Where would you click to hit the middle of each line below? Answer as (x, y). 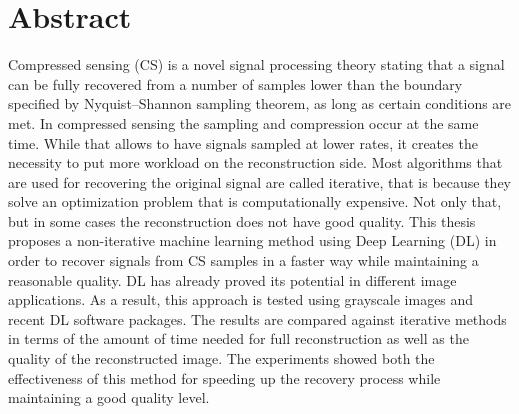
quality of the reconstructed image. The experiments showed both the (221, 358)
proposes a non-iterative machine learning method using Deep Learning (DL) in (252, 240)
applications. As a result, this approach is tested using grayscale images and (241, 299)
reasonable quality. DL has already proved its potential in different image (232, 279)
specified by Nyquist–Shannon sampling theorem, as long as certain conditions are (260, 103)
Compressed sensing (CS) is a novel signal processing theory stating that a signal (256, 64)
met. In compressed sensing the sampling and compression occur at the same (243, 122)
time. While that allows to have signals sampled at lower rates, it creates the (243, 142)
